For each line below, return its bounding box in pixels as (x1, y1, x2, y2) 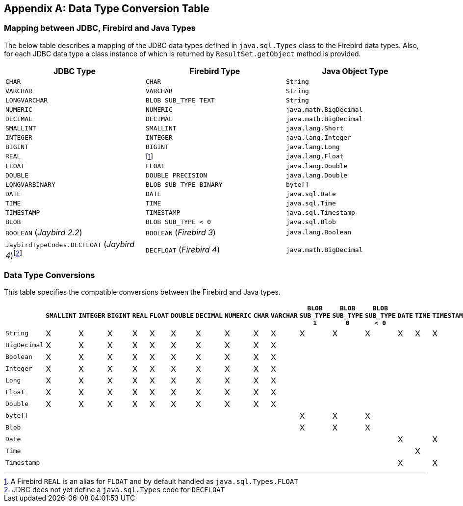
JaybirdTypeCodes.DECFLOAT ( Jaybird (5, 239, 135, 249)
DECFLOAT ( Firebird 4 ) (145, 245, 220, 255)
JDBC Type (53, 66, 96, 76)
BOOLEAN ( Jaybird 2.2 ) (5, 227, 82, 237)
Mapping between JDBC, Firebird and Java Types (4, 23, 196, 33)
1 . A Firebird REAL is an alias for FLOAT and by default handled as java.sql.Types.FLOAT (4, 477, 298, 485)
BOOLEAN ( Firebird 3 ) (145, 227, 216, 237)
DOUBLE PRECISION (145, 171, 207, 179)
